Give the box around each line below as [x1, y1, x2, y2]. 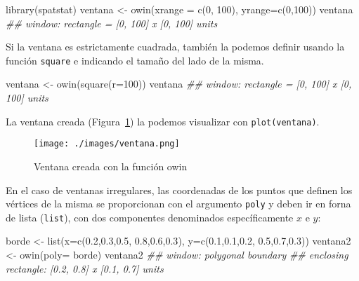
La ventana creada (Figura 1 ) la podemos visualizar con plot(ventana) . [6, 114, 320, 128]
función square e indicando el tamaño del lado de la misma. [6, 53, 264, 67]
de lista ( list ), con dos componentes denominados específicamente [6, 210, 294, 224]
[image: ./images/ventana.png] [34, 139, 180, 149]
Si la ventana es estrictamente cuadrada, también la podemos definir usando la [6, 39, 345, 54]
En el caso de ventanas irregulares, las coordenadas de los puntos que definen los [6, 182, 353, 197]
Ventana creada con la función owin [34, 158, 188, 173]
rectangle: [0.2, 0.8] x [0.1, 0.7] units [6, 261, 164, 275]
